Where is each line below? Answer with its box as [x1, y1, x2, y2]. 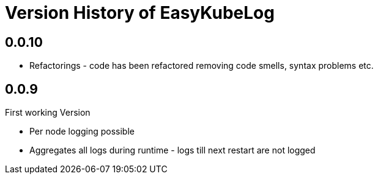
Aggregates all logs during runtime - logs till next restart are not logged [29, 145, 316, 156]
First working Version [5, 107, 91, 118]
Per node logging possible [29, 126, 135, 137]
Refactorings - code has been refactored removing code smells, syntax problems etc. [29, 60, 374, 71]
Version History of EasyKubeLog [5, 2, 275, 23]
